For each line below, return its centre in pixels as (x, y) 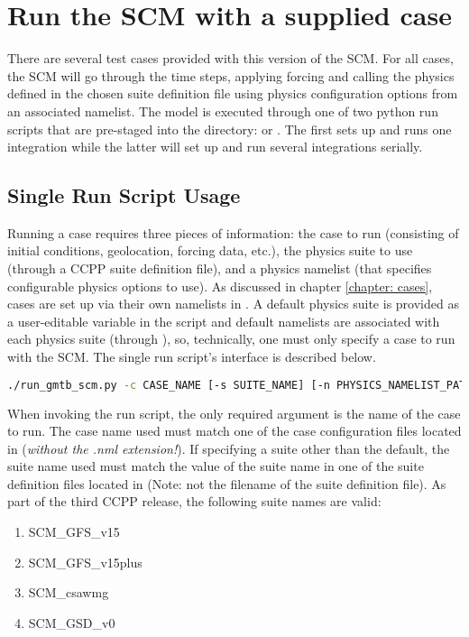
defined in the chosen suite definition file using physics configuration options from (233, 93)
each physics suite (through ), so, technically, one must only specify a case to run (231, 339)
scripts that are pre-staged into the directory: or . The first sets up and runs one (230, 129)
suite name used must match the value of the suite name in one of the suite (216, 466)
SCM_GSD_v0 (72, 622)
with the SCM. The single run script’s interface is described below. (192, 357)
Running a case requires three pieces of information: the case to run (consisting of (233, 232)
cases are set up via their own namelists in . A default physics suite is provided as (233, 304)
